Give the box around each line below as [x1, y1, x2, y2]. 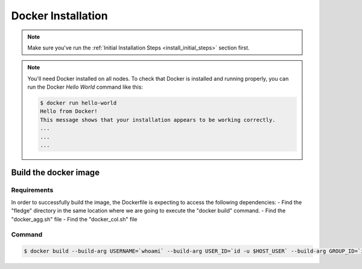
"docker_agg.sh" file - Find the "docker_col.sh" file [11, 215, 138, 223]
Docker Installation [11, 9, 108, 22]
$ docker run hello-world [40, 100, 117, 107]
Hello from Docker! [40, 108, 98, 115]
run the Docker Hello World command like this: [27, 83, 143, 90]
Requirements [11, 186, 54, 194]
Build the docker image [11, 168, 100, 178]
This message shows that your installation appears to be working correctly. [40, 116, 276, 123]
